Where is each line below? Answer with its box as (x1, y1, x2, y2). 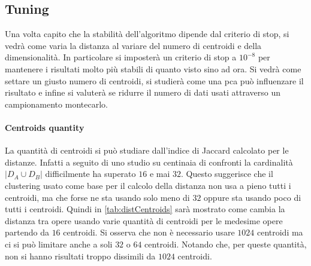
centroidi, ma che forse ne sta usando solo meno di (5, 191, 190, 203)
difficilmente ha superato (45, 167, 136, 180)
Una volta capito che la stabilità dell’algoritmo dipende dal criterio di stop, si (5, 27, 289, 40)
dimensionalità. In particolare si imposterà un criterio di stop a (5, 51, 237, 63)
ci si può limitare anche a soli (5, 237, 113, 250)
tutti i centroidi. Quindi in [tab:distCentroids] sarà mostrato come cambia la (5, 203, 285, 215)
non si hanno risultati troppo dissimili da (5, 249, 156, 262)
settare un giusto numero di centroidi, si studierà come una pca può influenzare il (5, 74, 304, 87)
